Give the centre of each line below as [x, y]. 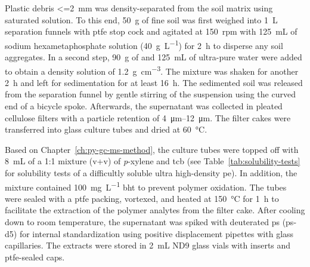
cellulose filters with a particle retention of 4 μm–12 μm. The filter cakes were [148, 117]
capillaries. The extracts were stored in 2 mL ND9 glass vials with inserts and [148, 245]
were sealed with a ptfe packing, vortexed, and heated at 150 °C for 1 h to [142, 198]
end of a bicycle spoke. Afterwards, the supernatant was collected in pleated [144, 106]
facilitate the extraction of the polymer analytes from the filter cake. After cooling [155, 210]
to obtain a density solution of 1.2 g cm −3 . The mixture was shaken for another [152, 70]
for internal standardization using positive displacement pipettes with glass [156, 233]
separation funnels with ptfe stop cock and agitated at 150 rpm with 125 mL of [151, 31]
